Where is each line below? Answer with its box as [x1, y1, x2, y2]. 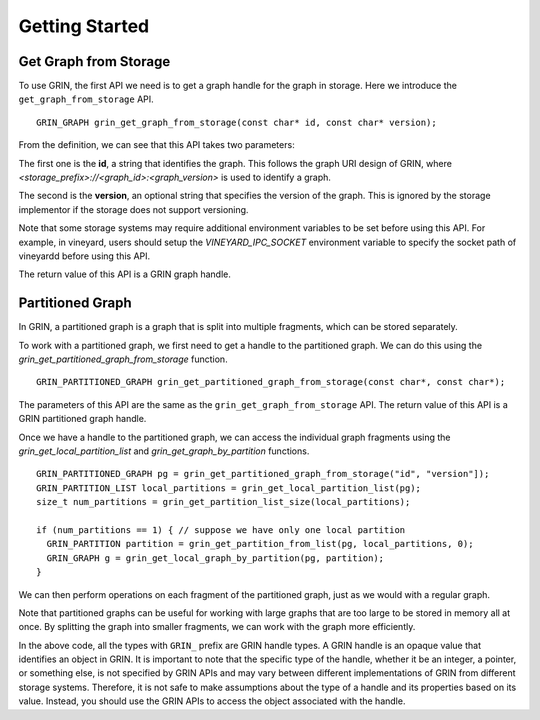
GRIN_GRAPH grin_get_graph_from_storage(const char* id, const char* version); [36, 116, 437, 128]
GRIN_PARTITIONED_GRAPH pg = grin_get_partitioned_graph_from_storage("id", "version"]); [36, 468, 490, 480]
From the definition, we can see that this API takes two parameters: [18, 139, 295, 151]
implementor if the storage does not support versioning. [18, 203, 249, 215]
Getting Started [18, 15, 150, 37]
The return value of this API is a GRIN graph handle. [18, 268, 232, 280]
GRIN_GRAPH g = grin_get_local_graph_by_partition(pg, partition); [46, 552, 385, 564]
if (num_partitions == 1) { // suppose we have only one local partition [36, 524, 406, 535]
